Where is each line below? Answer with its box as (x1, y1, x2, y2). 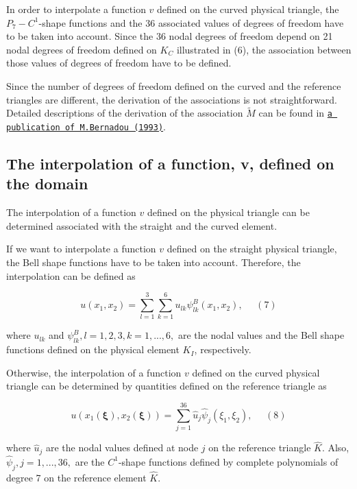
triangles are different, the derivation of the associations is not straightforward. (6, 92, 337, 106)
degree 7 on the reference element (6, 470, 147, 484)
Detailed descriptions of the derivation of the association (6, 106, 243, 120)
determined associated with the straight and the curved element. (6, 218, 278, 232)
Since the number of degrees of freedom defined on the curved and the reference (6, 78, 341, 93)
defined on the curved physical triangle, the (157, 2, 339, 16)
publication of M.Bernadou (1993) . (6, 119, 166, 134)
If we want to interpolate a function (6, 241, 156, 256)
